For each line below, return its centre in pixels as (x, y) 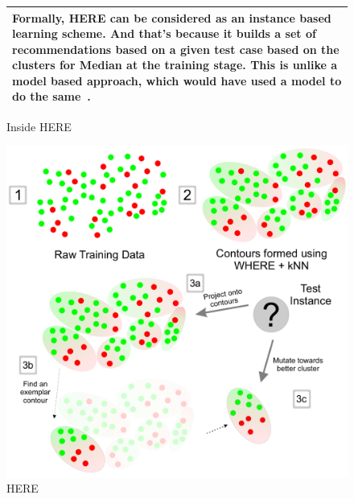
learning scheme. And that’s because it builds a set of (164, 33)
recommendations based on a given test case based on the (176, 49)
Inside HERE (39, 126)
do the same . (51, 96)
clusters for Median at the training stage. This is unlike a (175, 65)
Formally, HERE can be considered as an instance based (172, 17)
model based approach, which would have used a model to (177, 80)
